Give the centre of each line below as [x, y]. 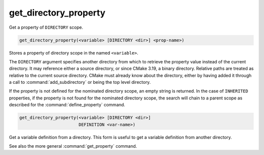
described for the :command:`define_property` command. [67, 105]
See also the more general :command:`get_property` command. [73, 146]
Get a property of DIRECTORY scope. [46, 27]
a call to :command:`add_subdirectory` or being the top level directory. [80, 82]
